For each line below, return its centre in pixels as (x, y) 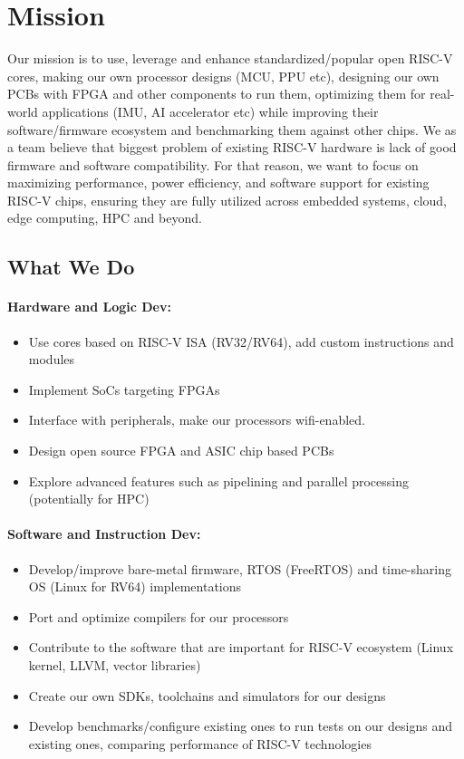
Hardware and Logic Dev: (89, 307)
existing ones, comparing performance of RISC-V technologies (200, 743)
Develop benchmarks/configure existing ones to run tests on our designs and (240, 726)
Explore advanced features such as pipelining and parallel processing (219, 480)
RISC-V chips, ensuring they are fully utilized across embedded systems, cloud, (227, 200)
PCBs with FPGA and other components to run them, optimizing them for (217, 94)
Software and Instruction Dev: (104, 534)
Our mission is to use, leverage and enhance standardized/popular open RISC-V (230, 58)
